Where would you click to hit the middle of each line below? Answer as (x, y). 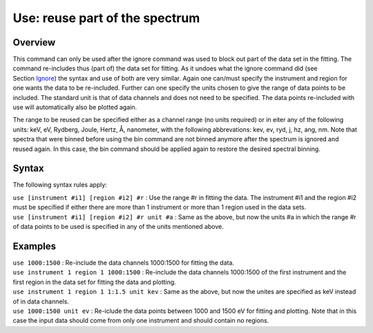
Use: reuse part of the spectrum (106, 18)
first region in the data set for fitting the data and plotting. (94, 282)
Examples (35, 246)
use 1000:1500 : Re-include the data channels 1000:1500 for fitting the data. (124, 263)
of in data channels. (41, 301)
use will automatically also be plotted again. (75, 108)
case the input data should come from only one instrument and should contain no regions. (141, 321)
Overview (34, 42)
